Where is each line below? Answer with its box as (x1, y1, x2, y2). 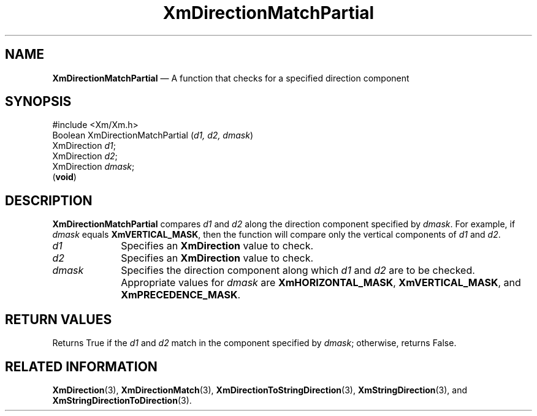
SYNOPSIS (5, 94, 72, 110)
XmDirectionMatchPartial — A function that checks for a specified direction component (52, 72, 409, 83)
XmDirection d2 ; (52, 151, 118, 162)
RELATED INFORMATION (5, 358, 158, 374)
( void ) (52, 172, 77, 183)
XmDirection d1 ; (52, 140, 116, 151)
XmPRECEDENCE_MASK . (121, 289, 241, 301)
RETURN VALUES (5, 311, 112, 327)
